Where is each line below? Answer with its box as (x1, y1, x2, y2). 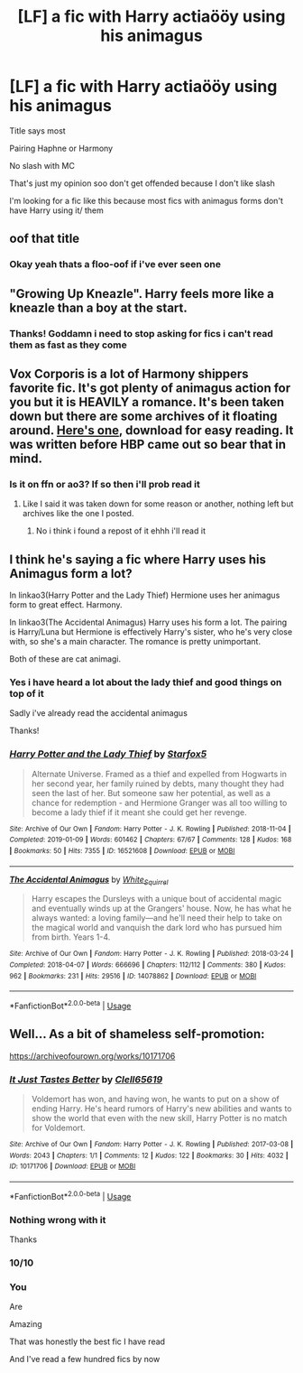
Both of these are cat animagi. (9, 654, 122, 664)
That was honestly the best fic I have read (9, 1336, 165, 1347)
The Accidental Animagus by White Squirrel (9, 874, 169, 886)
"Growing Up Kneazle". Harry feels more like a (9, 286, 275, 302)
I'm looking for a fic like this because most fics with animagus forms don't (9, 195, 284, 206)
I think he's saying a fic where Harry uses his (9, 552, 267, 567)
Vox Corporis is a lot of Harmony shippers (9, 366, 250, 381)
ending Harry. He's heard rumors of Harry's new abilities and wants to (31, 1103, 292, 1114)
